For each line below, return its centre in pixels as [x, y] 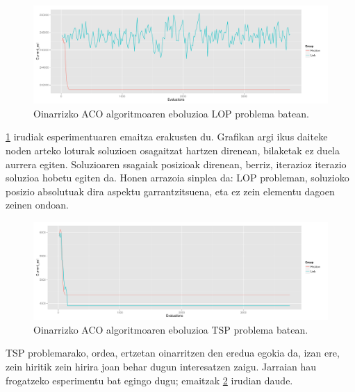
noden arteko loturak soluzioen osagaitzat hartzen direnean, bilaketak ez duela [173, 150]
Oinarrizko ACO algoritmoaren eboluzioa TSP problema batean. [171, 329]
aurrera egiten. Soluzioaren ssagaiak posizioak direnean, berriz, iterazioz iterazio [176, 164]
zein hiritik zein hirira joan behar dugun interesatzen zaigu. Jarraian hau [161, 366]
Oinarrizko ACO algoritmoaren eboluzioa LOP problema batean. [171, 113]
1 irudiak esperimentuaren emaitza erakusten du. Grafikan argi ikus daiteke [167, 137]
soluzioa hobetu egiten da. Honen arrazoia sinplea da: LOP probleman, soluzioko [177, 178]
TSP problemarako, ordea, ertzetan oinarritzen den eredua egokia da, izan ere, [173, 353]
